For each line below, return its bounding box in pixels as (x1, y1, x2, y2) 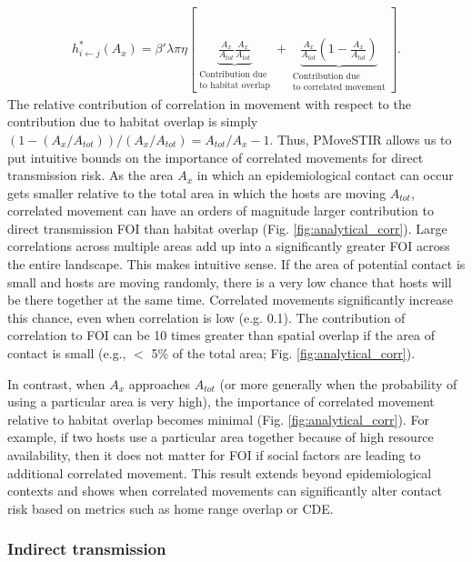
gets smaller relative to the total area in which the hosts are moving (7, 183, 387, 202)
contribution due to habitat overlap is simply (7, 112, 258, 131)
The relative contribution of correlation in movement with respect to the (7, 94, 411, 113)
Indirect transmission (7, 537, 166, 560)
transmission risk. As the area (7, 166, 174, 185)
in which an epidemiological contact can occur (196, 166, 454, 185)
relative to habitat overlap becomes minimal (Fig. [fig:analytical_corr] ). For (7, 409, 429, 428)
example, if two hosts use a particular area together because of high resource (7, 427, 434, 447)
